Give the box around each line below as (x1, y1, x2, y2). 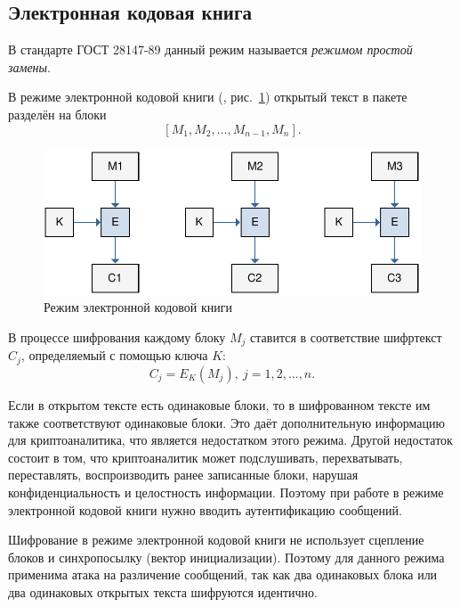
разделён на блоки (8, 104, 107, 123)
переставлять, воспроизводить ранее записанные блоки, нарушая (8, 465, 359, 484)
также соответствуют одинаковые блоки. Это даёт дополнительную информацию (8, 413, 446, 431)
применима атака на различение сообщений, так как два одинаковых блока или (8, 565, 438, 584)
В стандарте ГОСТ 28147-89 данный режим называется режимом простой (8, 40, 413, 59)
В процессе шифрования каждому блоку (8, 328, 226, 347)
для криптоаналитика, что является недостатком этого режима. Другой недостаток (8, 431, 453, 449)
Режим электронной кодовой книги (44, 298, 233, 316)
